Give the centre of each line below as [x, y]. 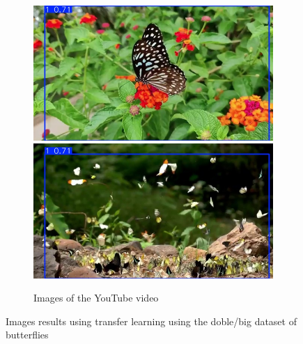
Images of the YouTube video [96, 298]
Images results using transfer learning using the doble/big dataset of [151, 321]
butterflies [27, 335]
